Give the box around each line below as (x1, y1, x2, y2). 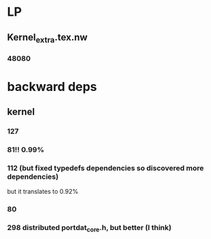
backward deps (7, 79, 97, 95)
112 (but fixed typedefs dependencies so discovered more (7, 164, 204, 173)
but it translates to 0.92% (7, 188, 79, 196)
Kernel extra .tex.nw (7, 32, 88, 45)
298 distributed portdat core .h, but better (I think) (7, 223, 172, 234)
